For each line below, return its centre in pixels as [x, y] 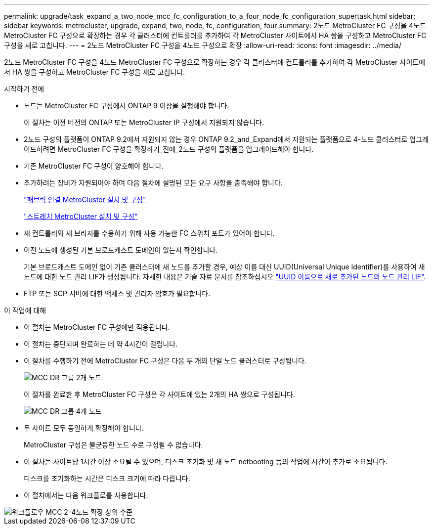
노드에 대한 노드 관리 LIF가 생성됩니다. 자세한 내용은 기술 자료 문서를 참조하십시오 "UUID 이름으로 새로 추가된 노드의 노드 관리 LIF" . [225, 277]
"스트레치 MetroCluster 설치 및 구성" [81, 216]
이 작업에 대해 [25, 310]
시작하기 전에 [24, 89]
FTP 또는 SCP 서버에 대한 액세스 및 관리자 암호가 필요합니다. [117, 293]
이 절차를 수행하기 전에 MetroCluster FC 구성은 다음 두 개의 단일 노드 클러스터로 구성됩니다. [165, 361]
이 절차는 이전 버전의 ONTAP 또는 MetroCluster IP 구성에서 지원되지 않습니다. [144, 122]
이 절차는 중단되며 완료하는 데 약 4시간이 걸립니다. [101, 344]
